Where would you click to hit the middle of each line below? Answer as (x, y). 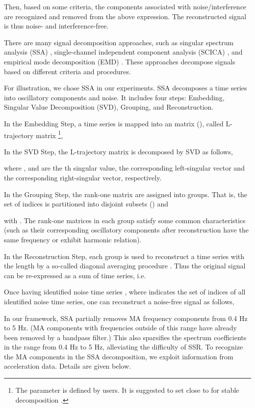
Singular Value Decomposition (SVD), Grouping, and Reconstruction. (109, 107)
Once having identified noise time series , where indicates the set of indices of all (125, 292)
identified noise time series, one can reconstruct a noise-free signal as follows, (119, 301)
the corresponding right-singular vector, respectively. (83, 177)
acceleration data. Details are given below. (67, 366)
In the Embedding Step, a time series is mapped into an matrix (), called (114, 123)
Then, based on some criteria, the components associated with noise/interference (125, 6)
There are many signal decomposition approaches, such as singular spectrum (119, 42)
